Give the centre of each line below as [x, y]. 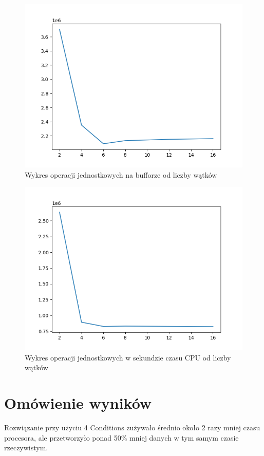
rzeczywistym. [26, 448]
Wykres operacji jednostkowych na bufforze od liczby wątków [121, 174]
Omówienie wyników [78, 403]
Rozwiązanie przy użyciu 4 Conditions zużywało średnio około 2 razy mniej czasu [132, 427]
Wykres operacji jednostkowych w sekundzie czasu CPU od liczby [128, 357]
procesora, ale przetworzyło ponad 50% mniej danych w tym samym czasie [121, 437]
